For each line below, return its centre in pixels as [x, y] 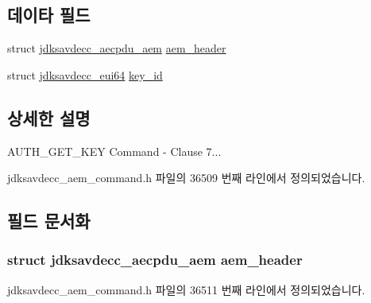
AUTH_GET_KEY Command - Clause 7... [114, 151]
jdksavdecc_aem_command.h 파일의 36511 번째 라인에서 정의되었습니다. [186, 289]
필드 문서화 [49, 221]
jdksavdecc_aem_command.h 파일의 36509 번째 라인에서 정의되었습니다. [186, 178]
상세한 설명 [49, 117]
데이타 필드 [49, 15]
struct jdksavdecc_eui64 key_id [85, 74]
